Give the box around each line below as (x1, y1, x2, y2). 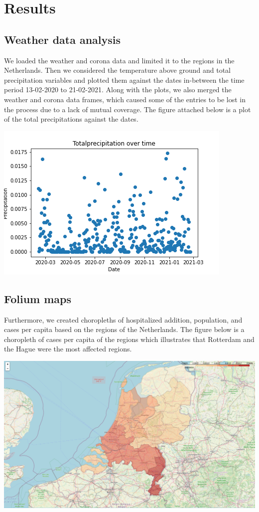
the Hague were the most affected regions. (4, 343, 132, 354)
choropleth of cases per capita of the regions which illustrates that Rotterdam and (4, 334, 255, 344)
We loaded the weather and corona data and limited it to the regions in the (4, 55, 235, 65)
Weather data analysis (4, 31, 121, 47)
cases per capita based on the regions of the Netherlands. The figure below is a (4, 324, 245, 335)
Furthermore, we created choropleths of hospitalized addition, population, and (4, 314, 243, 325)
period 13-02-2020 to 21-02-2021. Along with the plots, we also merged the (4, 84, 232, 95)
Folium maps (4, 291, 72, 306)
